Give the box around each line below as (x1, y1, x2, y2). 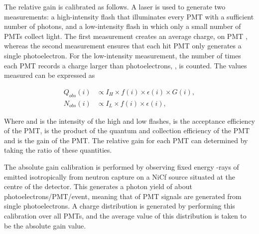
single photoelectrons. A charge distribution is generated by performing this (4, 201, 235, 211)
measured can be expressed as (4, 70, 95, 80)
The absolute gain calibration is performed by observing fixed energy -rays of (4, 161, 239, 172)
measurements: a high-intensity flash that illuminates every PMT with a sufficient (4, 11, 254, 21)
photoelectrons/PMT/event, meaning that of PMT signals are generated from (4, 191, 242, 201)
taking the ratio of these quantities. (4, 145, 112, 155)
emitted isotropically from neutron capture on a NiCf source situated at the (4, 171, 235, 182)
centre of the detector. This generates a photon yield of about (4, 181, 192, 192)
